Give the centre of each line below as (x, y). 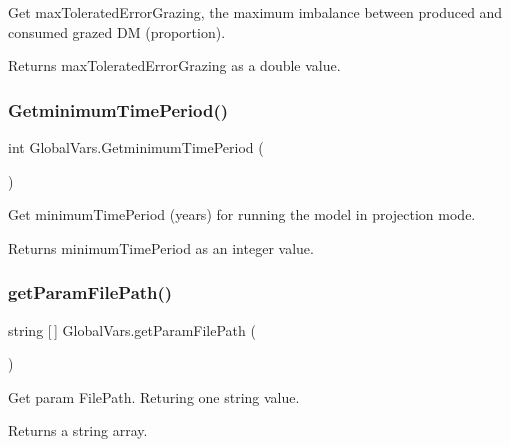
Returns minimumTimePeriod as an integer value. (161, 247)
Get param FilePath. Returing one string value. (154, 396)
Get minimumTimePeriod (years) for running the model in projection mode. (242, 214)
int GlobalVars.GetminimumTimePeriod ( (136, 147)
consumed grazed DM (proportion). (117, 31)
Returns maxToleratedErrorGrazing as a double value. (174, 65)
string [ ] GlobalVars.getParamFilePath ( (132, 329)
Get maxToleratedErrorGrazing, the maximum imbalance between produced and (255, 12)
